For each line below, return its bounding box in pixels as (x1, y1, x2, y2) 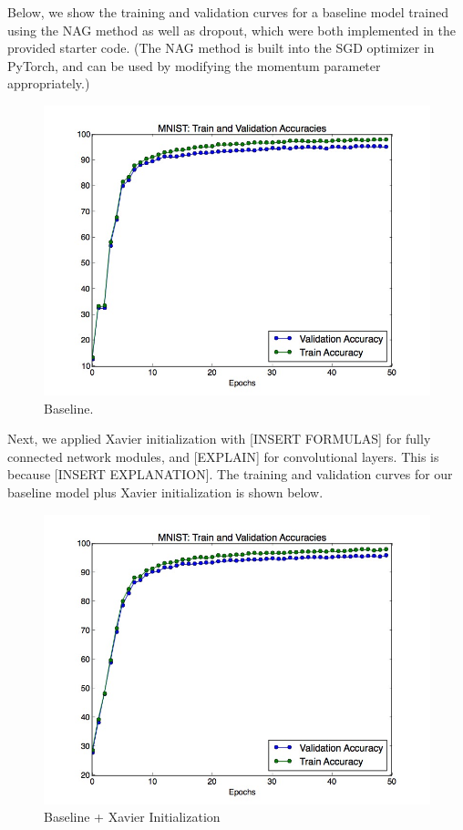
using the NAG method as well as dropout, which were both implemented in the (7, 20, 456, 39)
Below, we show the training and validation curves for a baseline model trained (7, 3, 448, 21)
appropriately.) (7, 74, 90, 93)
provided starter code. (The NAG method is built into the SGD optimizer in (7, 38, 435, 57)
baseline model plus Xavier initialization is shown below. (7, 482, 324, 501)
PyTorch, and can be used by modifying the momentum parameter (7, 56, 381, 75)
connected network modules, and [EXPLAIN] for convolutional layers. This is (7, 446, 439, 466)
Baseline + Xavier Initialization (44, 807, 221, 826)
